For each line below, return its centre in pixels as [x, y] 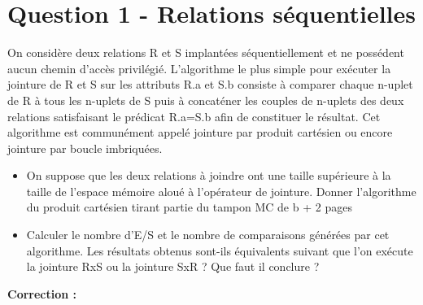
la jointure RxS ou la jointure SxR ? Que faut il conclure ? [173, 266]
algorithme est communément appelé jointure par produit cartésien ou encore [200, 132]
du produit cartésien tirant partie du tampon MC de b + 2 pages [189, 207]
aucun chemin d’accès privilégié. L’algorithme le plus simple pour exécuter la [199, 68]
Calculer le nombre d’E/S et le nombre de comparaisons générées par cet [208, 235]
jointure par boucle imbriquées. [85, 148]
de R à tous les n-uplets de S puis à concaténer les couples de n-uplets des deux [206, 100]
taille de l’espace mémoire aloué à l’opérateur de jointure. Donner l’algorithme [221, 191]
